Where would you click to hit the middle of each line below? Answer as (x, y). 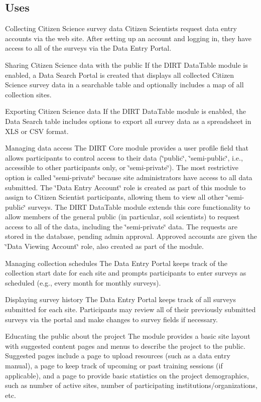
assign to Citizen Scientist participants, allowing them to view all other (114, 197)
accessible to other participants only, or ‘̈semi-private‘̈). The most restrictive (122, 167)
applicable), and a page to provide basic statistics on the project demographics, (127, 375)
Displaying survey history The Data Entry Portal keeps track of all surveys (120, 299)
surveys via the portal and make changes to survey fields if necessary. (111, 319)
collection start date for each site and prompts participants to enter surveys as (126, 273)
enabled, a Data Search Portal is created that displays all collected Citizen (120, 75)
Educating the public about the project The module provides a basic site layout (128, 336)
